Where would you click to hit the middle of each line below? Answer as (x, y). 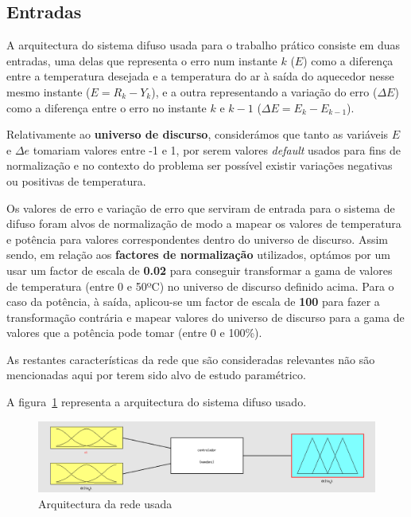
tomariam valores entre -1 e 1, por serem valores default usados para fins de (217, 149)
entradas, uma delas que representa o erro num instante (142, 60)
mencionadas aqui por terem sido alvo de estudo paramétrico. (156, 375)
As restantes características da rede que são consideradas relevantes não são (191, 359)
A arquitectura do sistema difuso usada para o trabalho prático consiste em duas (204, 45)
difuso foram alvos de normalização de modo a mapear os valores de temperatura (204, 223)
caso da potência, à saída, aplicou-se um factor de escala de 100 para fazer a (193, 302)
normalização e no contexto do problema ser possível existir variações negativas (200, 165)
